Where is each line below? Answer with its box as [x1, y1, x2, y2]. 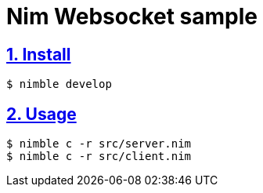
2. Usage [6, 104, 77, 124]
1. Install [6, 44, 71, 64]
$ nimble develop [6, 78, 112, 91]
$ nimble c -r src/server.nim [6, 137, 192, 151]
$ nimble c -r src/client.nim [6, 150, 192, 163]
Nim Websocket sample [6, 3, 258, 30]
